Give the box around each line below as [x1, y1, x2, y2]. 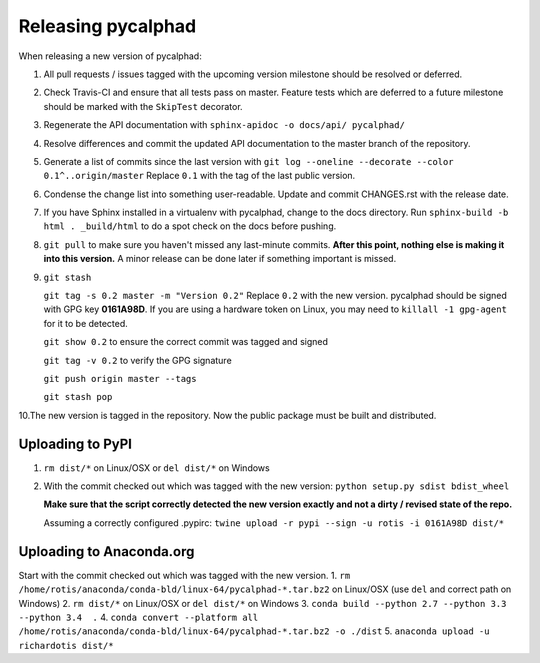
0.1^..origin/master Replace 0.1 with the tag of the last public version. [43, 170, 356, 182]
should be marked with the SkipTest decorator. [43, 100, 244, 112]
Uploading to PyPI [18, 435, 132, 452]
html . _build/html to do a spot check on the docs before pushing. [43, 220, 337, 232]
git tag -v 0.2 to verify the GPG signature [43, 354, 232, 366]
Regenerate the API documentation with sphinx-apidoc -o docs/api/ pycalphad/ [43, 119, 405, 131]
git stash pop [43, 391, 113, 403]
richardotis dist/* [18, 640, 114, 651]
